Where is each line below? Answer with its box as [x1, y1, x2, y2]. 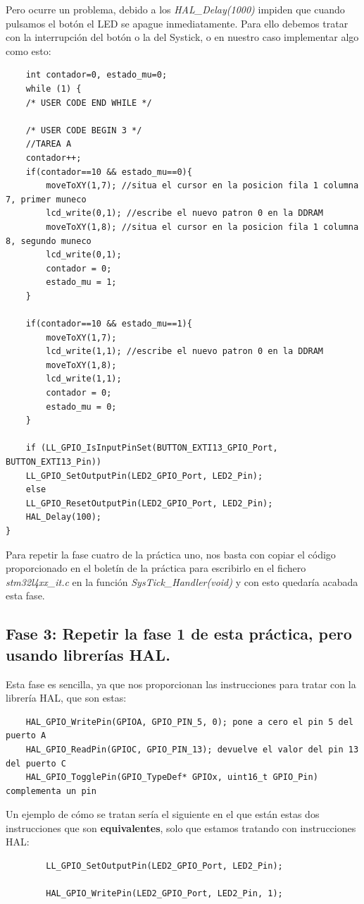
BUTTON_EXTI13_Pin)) [6, 457, 102, 467]
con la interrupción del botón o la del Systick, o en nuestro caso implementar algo [6, 30, 359, 44]
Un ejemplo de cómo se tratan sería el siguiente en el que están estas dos [6, 807, 320, 821]
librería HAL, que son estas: [6, 690, 127, 705]
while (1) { [25, 83, 82, 94]
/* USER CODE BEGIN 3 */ [25, 125, 142, 135]
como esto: [6, 43, 51, 58]
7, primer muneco [6, 194, 87, 204]
